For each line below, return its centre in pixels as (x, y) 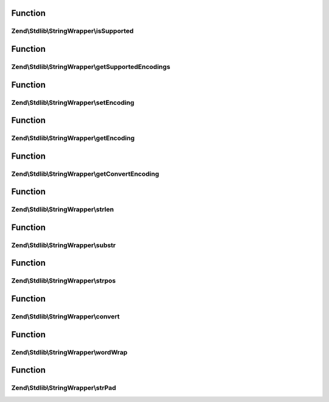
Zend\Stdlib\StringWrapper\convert (65, 317)
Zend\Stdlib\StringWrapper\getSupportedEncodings (91, 66)
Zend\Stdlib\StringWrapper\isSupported (73, 31)
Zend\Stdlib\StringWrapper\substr (63, 245)
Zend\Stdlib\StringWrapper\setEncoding (73, 102)
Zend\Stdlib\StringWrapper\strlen (62, 209)
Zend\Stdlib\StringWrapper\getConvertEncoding (85, 174)
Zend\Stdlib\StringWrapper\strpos (63, 281)
